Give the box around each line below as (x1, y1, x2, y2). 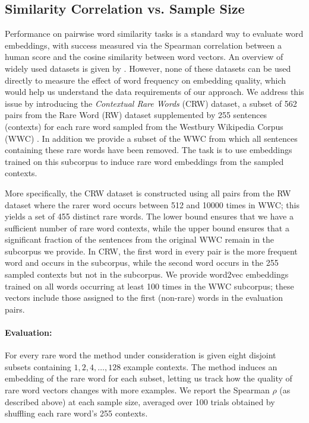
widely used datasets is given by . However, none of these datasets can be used (5, 62, 291, 74)
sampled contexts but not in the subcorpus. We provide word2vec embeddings (5, 268, 289, 281)
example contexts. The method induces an (123, 360, 278, 373)
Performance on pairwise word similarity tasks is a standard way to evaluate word (5, 27, 304, 40)
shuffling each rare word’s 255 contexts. (5, 407, 148, 419)
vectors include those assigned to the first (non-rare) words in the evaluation (5, 291, 283, 304)
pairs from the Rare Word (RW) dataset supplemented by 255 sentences (5, 109, 267, 121)
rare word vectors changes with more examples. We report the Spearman (5, 384, 270, 396)
